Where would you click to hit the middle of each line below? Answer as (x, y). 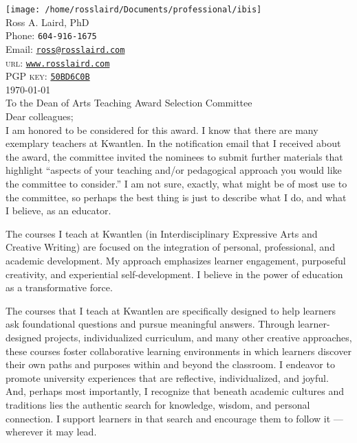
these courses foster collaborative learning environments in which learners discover (178, 351)
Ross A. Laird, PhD (47, 22)
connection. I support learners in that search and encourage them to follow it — (174, 418)
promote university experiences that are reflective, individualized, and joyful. (167, 377)
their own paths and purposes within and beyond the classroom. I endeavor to (170, 364)
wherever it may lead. (51, 432)
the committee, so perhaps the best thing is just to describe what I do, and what (176, 197)
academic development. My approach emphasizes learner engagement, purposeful (176, 260)
